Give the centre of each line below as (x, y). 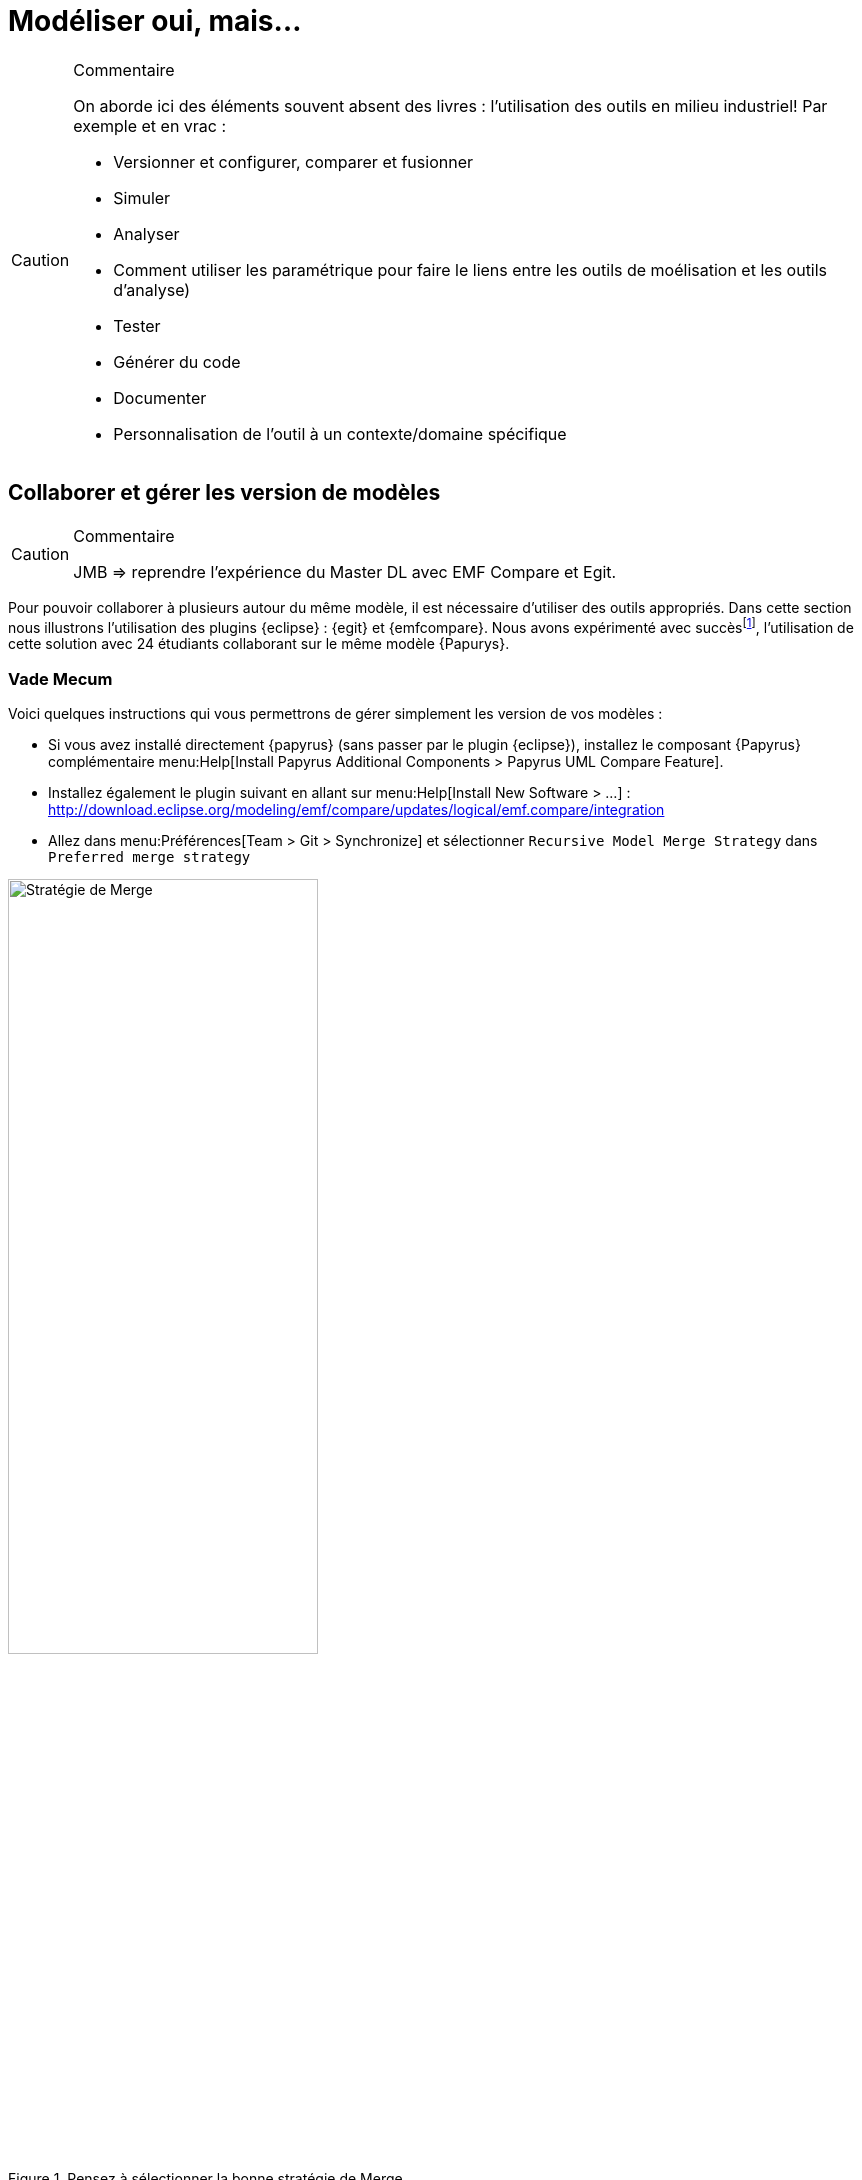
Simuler (142, 197)
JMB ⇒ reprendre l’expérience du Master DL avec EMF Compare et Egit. (345, 571)
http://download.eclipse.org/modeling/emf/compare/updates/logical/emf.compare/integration (356, 809)
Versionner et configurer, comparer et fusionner (293, 161)
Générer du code (177, 361)
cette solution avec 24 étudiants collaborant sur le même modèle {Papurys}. (259, 644)
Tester (137, 325)
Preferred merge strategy (149, 857)
